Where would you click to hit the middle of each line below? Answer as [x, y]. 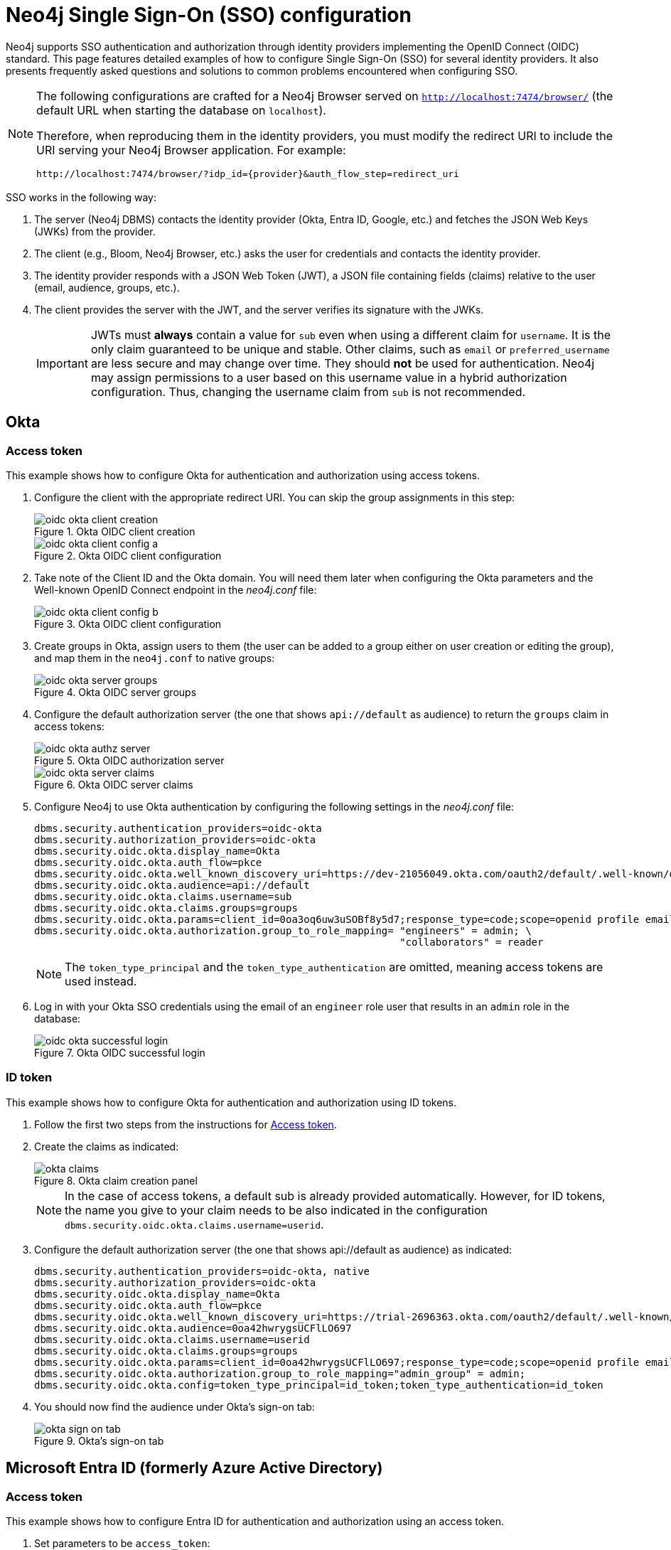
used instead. [101, 981]
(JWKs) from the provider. [95, 231]
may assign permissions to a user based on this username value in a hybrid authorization [329, 377]
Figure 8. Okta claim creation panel [116, 1180]
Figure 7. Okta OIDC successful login [120, 1052]
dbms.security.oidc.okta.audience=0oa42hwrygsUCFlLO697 [193, 1328]
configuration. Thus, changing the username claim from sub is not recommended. [308, 391]
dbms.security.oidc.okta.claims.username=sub [163, 896]
